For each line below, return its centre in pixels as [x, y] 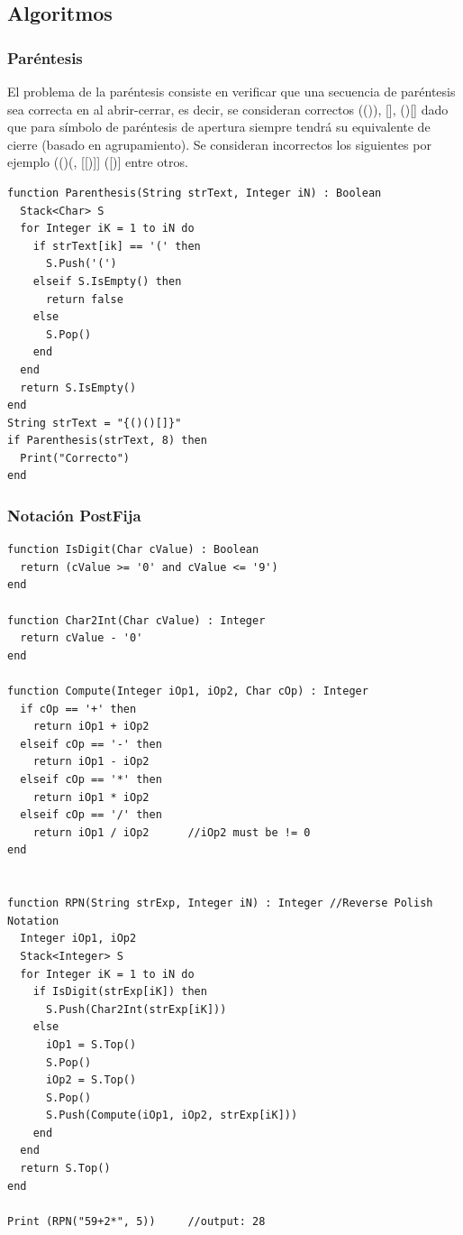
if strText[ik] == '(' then [117, 246]
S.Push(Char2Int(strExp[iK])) [136, 1009]
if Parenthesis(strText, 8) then [107, 441]
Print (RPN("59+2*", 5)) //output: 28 [136, 1221]
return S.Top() [65, 1169]
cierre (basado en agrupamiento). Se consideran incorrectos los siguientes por [219, 144]
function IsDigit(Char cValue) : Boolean [133, 550]
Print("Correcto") [75, 458]
